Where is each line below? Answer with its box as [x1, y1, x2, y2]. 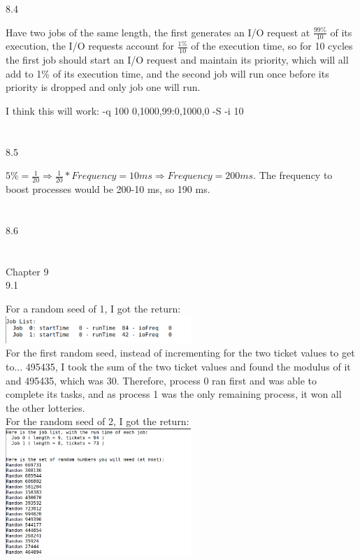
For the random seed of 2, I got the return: [6, 414, 189, 429]
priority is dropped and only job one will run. [6, 80, 201, 94]
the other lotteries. [6, 400, 85, 415]
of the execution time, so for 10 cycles [191, 38, 353, 53]
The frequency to [259, 168, 333, 182]
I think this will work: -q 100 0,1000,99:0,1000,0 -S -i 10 [6, 103, 244, 118]
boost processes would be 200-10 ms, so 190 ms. [6, 182, 210, 196]
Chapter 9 [6, 264, 49, 278]
